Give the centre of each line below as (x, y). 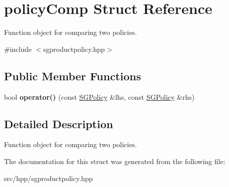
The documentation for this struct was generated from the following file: (115, 161)
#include (18, 49)
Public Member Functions (72, 76)
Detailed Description (59, 123)
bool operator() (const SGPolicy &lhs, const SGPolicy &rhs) (99, 96)
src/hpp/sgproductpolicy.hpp (48, 178)
